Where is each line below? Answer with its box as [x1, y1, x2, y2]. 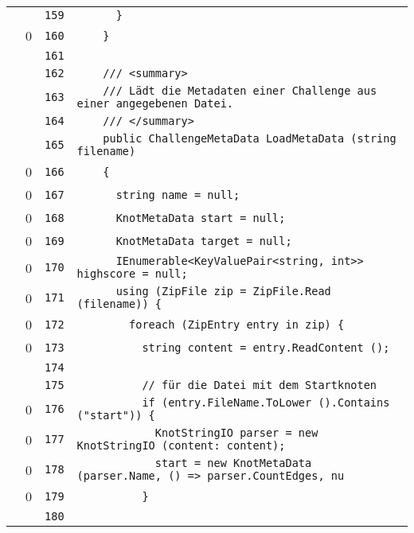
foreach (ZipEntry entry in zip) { [129, 317, 345, 331]
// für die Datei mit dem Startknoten [142, 379, 377, 391]
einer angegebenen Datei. [76, 97, 233, 110]
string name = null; [115, 188, 240, 201]
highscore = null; [76, 267, 188, 280]
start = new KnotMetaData [154, 457, 312, 469]
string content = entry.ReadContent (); [142, 340, 390, 354]
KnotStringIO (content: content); [76, 439, 286, 452]
